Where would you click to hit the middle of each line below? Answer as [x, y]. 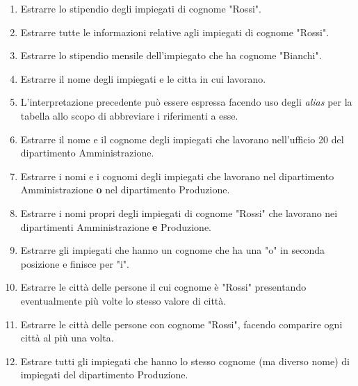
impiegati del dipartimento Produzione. [104, 375]
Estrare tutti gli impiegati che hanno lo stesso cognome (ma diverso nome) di [185, 361]
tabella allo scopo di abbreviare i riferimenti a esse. [129, 115]
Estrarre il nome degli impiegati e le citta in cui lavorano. [143, 78]
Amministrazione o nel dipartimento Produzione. [125, 190]
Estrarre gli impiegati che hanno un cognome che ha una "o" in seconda [172, 250]
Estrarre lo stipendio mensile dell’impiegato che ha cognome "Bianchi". [171, 55]
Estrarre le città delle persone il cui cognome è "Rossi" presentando [163, 287]
